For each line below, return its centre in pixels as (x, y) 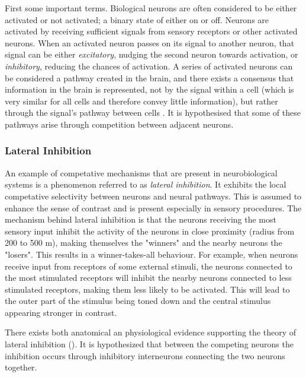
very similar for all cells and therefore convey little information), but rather (141, 101)
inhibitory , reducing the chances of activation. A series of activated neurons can (149, 66)
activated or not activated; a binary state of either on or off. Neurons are (137, 19)
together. (21, 367)
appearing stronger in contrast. (61, 312)
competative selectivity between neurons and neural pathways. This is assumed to (153, 196)
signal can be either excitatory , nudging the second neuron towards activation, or (152, 54)
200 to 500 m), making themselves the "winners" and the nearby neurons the (144, 243)
